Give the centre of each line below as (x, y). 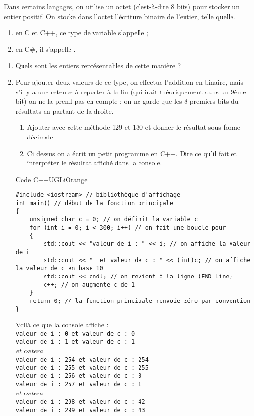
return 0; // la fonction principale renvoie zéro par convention (140, 301)
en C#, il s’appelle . (46, 49)
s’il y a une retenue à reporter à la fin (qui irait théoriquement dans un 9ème (131, 91)
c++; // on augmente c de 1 (89, 285)
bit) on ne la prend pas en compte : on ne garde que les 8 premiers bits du (127, 101)
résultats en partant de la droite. (64, 110)
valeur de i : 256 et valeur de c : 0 (79, 376)
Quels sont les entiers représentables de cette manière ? (98, 65)
